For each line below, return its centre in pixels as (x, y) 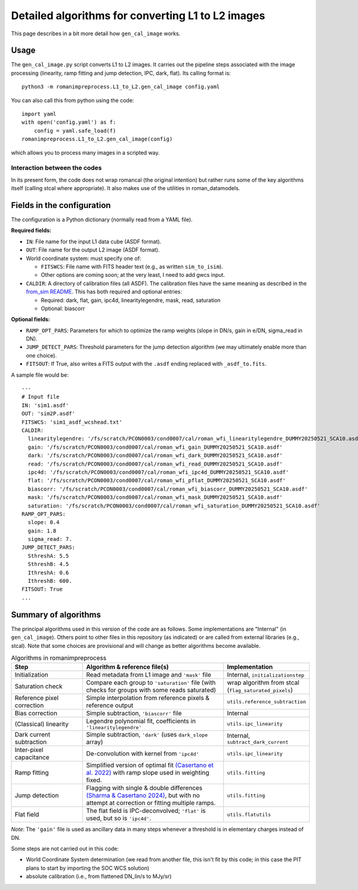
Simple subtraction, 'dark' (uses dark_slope (147, 735)
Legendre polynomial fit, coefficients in (141, 721)
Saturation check (38, 686)
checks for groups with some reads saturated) (151, 690)
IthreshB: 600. (50, 581)
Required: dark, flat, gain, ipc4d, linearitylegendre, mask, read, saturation (131, 300)
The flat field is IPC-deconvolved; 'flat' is (146, 811)
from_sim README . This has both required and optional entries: (104, 292)
